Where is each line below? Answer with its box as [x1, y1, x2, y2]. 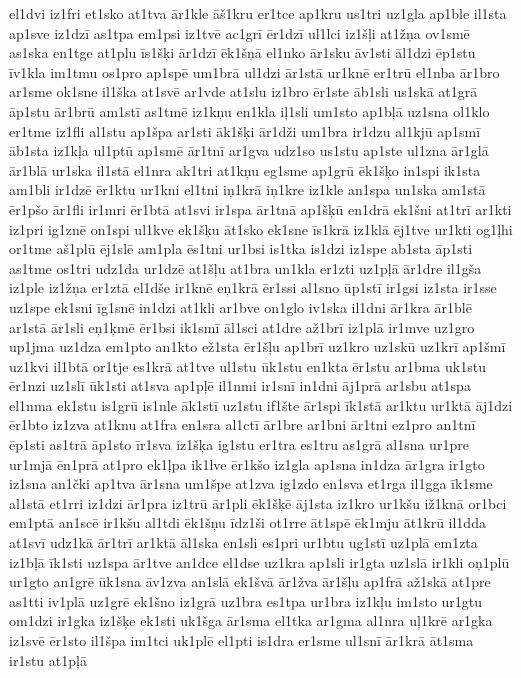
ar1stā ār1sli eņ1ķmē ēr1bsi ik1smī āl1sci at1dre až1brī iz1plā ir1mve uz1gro [9, 316, 475, 337]
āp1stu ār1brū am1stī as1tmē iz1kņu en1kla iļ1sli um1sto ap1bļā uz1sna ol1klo [9, 100, 490, 121]
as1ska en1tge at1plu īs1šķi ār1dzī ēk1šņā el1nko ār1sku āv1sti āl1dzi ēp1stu [9, 42, 476, 63]
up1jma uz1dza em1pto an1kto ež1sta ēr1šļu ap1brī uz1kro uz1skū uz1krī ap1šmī [9, 336, 506, 357]
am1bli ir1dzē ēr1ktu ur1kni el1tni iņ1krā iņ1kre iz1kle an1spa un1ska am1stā [9, 179, 486, 200]
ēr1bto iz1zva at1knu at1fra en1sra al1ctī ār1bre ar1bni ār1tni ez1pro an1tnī [9, 414, 476, 435]
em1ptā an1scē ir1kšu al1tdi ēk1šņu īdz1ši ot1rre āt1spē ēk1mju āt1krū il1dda [9, 512, 486, 533]
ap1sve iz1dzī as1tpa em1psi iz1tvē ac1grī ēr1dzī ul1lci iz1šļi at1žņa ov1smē [9, 22, 470, 43]
